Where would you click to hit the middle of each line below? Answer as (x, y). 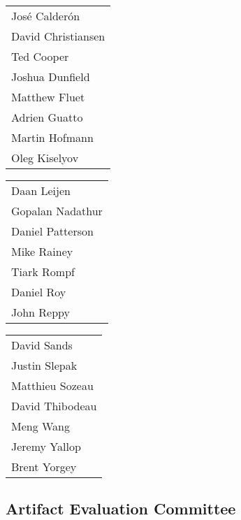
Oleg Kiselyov (45, 158)
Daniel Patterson (52, 231)
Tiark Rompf (43, 272)
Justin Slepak (44, 365)
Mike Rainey (42, 251)
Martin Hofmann (52, 137)
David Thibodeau (54, 406)
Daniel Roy (39, 292)
